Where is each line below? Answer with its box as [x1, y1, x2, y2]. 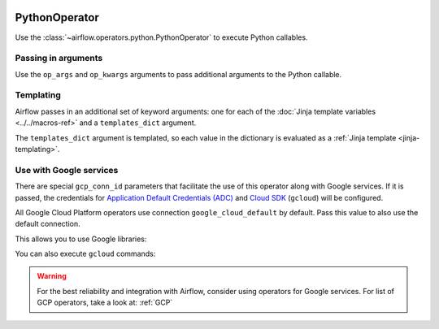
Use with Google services [15, 164, 119, 175]
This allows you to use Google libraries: [15, 234, 147, 244]
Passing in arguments [15, 53, 103, 64]
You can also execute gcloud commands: [15, 249, 156, 259]
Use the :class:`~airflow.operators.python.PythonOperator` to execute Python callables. [15, 32, 308, 42]
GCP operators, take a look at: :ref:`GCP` [37, 297, 173, 308]
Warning [37, 271, 67, 281]
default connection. [15, 219, 80, 229]
